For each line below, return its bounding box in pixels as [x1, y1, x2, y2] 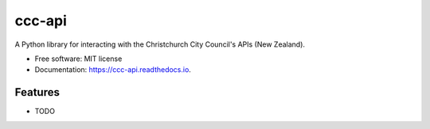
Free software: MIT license [34, 54, 123, 63]
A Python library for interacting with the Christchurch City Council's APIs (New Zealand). [14, 40, 306, 49]
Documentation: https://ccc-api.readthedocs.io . [34, 65, 191, 74]
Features [14, 85, 60, 99]
